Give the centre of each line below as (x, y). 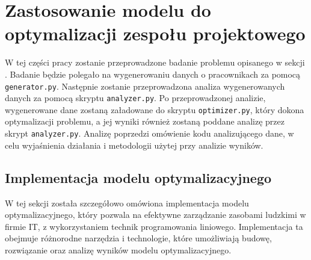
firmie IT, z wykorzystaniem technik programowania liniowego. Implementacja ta (154, 226)
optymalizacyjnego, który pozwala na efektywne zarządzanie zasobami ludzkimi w (155, 215)
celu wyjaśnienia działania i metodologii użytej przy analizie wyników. (134, 145)
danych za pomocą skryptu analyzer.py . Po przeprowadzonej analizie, (135, 98)
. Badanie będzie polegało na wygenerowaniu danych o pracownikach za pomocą (153, 74)
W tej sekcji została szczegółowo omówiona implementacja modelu (127, 203)
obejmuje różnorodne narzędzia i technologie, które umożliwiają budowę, (138, 238)
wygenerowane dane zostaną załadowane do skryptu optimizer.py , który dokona (155, 109)
